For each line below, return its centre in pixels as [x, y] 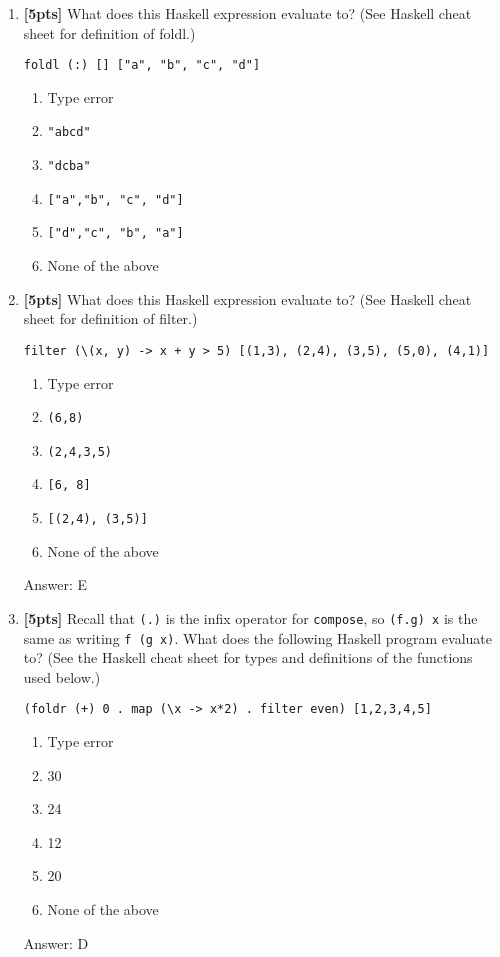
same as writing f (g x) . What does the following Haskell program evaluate [257, 637]
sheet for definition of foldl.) [109, 32]
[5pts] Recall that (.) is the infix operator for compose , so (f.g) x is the [250, 617]
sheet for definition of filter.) [110, 318]
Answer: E [55, 584]
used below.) [62, 676]
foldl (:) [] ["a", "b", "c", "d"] [142, 65]
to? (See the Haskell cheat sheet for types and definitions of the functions [248, 657]
